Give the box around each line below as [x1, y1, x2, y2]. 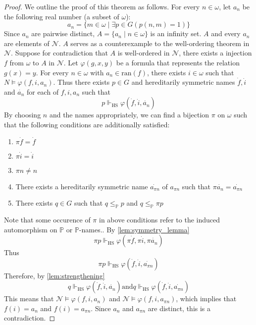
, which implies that [176, 293, 237, 304]
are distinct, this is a [148, 303, 211, 313]
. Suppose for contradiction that [11, 48, 108, 58]
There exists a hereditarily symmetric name [15, 181, 148, 191]
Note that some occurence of [4, 214, 91, 224]
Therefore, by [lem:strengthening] [4, 270, 105, 280]
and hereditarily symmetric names [131, 77, 235, 87]
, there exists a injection [179, 48, 252, 58]
